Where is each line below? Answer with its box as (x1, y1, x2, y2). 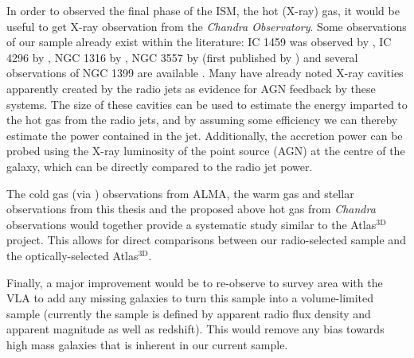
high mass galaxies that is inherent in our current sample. (6, 336, 288, 352)
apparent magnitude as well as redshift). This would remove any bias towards (6, 321, 385, 337)
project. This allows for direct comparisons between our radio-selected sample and (6, 232, 406, 248)
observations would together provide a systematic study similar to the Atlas (6, 216, 377, 232)
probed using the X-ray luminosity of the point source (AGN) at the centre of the (6, 142, 405, 159)
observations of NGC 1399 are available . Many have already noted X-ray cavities (6, 64, 404, 81)
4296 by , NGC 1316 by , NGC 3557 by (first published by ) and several (6, 49, 358, 65)
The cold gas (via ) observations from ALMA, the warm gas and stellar (6, 185, 354, 201)
